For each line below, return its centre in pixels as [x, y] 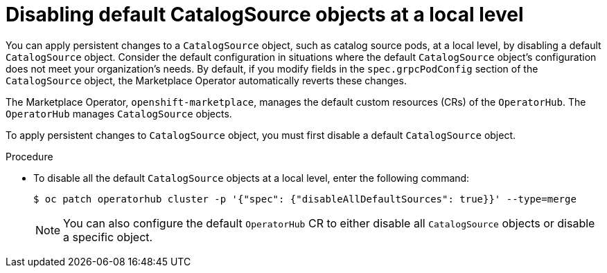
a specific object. [108, 237]
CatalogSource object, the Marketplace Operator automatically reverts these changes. [206, 80]
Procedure [29, 156]
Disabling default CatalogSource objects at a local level [265, 15]
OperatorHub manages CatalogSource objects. [119, 113]
